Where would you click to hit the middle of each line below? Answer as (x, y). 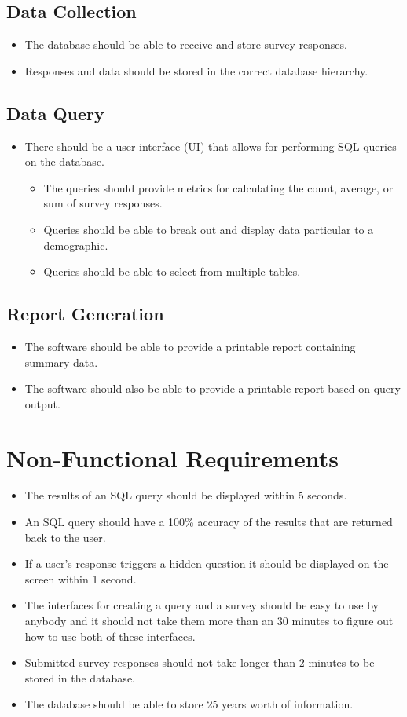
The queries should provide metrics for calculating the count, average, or (218, 187)
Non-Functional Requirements (172, 457)
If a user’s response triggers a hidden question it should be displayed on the (207, 563)
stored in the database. (80, 677)
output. (42, 403)
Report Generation (85, 314)
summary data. (61, 362)
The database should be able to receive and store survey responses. (186, 44)
